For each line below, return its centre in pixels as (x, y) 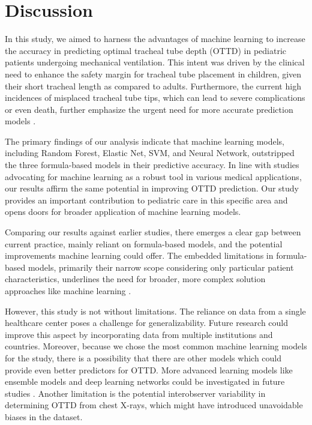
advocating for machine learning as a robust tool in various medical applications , (153, 176)
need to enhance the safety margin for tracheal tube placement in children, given (153, 74)
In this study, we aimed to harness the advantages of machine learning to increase (155, 39)
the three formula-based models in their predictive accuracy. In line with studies (152, 165)
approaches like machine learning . (68, 291)
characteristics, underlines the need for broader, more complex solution (135, 279)
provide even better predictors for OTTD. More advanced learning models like (149, 369)
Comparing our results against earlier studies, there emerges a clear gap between (153, 232)
